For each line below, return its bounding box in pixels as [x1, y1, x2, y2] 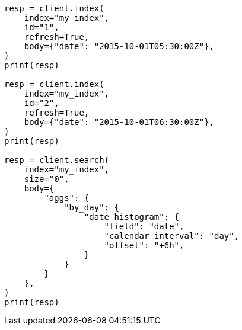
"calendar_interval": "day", [104, 231, 240, 241]
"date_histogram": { [84, 212, 180, 222]
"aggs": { [44, 193, 90, 203]
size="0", [24, 174, 69, 184]
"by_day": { [64, 203, 119, 212]
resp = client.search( [4, 155, 110, 165]
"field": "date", [104, 222, 184, 231]
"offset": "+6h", [104, 241, 184, 250]
